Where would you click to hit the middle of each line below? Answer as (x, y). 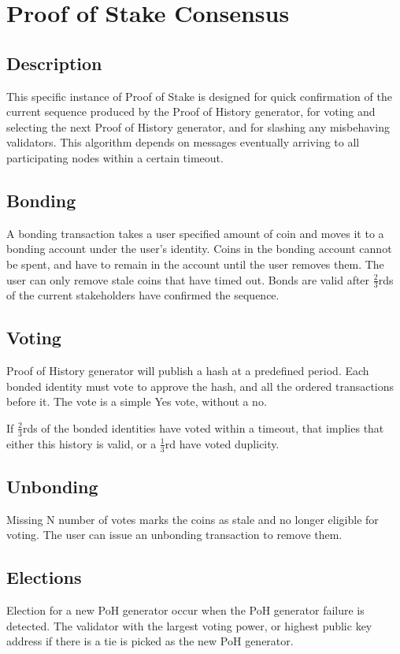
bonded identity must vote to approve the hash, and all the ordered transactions (200, 386)
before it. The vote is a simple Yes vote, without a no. (137, 401)
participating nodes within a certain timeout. (115, 157)
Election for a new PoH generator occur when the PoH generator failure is (185, 610)
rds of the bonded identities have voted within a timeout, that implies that (203, 427)
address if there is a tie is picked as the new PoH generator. (150, 641)
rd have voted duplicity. (222, 443)
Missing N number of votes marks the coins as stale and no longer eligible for (193, 519)
